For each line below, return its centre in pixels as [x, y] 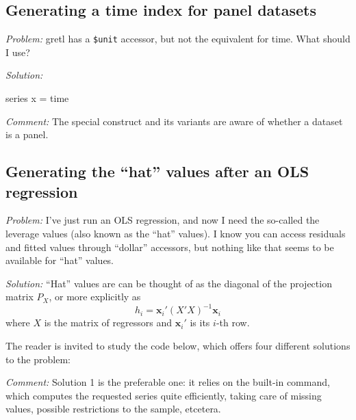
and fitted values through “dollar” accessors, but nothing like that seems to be [170, 247]
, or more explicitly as [95, 297]
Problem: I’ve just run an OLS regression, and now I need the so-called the [163, 220]
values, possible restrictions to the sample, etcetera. [113, 409]
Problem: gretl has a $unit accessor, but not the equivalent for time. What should [178, 39]
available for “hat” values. [60, 260]
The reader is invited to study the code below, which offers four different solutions [178, 346]
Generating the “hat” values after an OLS [157, 171]
